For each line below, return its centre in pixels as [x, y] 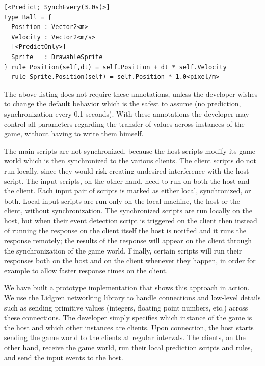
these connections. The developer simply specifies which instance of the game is [128, 317]
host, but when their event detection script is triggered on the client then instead [131, 220]
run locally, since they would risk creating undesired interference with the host [127, 170]
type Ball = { [28, 17]
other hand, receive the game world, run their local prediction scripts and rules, [128, 347]
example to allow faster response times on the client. [86, 270]
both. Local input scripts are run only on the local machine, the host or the [122, 200]
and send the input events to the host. [64, 357]
